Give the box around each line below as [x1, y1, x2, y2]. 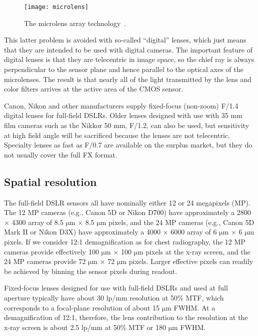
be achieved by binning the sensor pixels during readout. [4, 265, 177, 276]
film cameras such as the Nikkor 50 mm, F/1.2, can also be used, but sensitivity [4, 120, 249, 130]
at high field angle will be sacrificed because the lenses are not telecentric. [4, 129, 230, 140]
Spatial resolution [4, 173, 97, 189]
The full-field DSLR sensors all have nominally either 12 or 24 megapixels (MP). [4, 197, 250, 207]
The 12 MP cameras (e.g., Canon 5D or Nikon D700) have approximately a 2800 [4, 207, 251, 217]
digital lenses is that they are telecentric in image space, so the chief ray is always [4, 54, 254, 64]
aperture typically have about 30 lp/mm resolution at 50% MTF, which [4, 292, 224, 302]
